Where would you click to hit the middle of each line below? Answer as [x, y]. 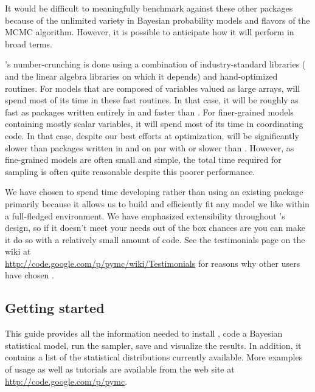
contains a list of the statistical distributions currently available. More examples [154, 357]
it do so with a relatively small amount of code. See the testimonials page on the [155, 239]
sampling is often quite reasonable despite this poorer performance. [130, 171]
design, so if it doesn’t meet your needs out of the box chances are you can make [155, 228]
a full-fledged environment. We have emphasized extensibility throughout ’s [145, 215]
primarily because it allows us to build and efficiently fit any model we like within [157, 203]
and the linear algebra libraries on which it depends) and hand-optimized [141, 76]
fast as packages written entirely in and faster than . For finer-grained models [149, 112]
